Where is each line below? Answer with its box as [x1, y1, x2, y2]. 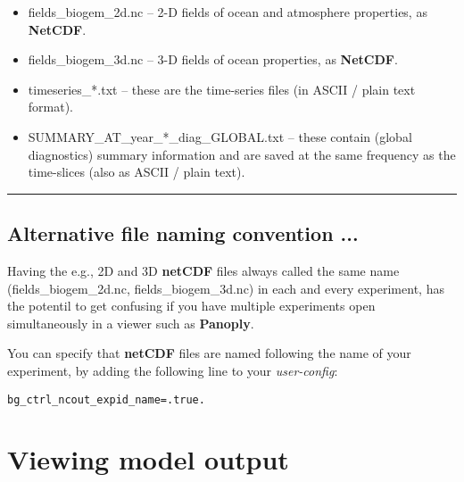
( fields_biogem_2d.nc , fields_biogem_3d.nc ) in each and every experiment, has [7, 278, 444, 297]
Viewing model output [7, 441, 289, 478]
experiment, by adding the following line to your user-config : [7, 361, 338, 379]
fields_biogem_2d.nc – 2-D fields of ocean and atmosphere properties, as [28, 3, 427, 21]
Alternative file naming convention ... [7, 220, 359, 247]
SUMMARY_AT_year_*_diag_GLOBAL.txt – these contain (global [28, 127, 412, 145]
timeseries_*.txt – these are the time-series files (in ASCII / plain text [28, 79, 416, 98]
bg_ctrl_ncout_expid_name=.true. [7, 393, 205, 406]
